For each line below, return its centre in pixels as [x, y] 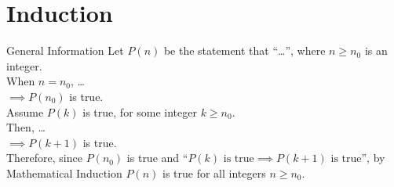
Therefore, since [44, 158]
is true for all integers [214, 173]
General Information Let [65, 50]
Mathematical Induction [64, 173]
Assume [25, 111]
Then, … [26, 127]
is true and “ [157, 158]
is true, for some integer [140, 111]
